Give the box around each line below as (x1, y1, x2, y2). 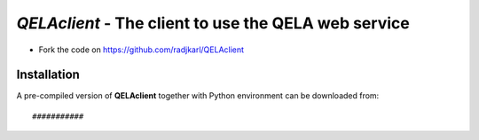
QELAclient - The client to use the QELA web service (16, 13, 410, 33)
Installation (16, 67, 80, 82)
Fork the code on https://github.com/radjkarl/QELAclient (38, 44, 244, 55)
